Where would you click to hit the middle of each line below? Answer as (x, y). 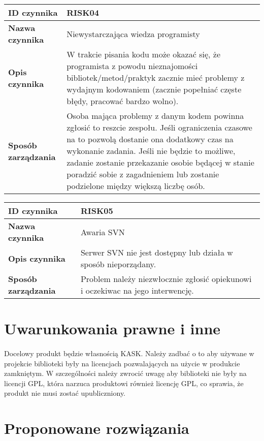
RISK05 (97, 211)
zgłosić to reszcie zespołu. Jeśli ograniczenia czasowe (159, 127)
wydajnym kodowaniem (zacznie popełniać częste (154, 89)
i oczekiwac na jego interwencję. (137, 290)
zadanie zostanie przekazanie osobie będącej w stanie (160, 162)
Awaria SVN (103, 232)
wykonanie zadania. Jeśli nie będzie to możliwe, (151, 151)
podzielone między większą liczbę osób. (136, 186)
